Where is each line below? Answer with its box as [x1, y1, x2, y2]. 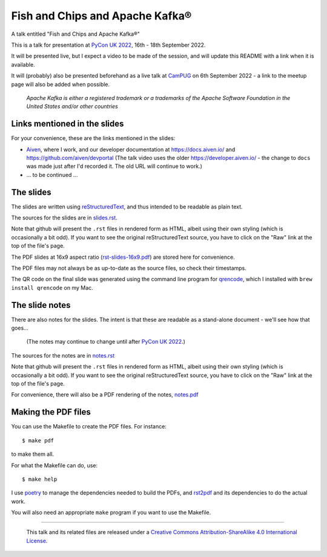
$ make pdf [22, 437, 54, 444]
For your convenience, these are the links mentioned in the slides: [11, 135, 176, 142]
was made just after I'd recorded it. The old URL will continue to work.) [26, 162, 203, 170]
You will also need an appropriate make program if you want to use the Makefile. [11, 509, 211, 516]
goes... [11, 324, 28, 332]
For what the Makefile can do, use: [11, 461, 98, 469]
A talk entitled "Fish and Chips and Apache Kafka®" [11, 30, 140, 38]
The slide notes [11, 300, 71, 310]
